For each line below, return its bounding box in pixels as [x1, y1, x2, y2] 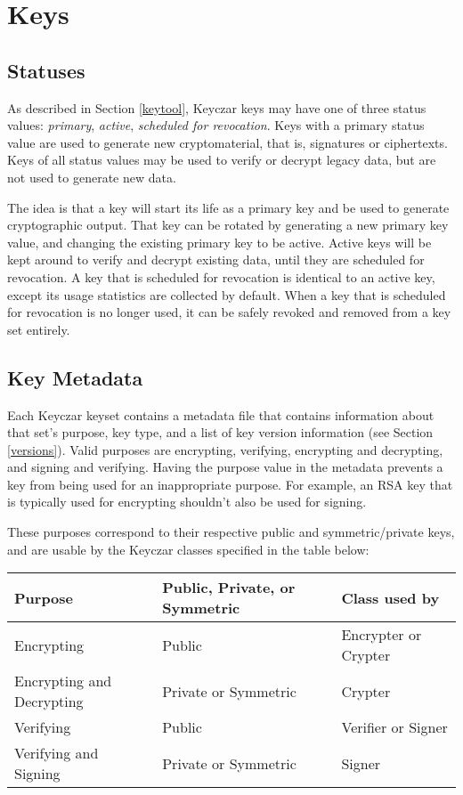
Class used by [341, 587, 440, 608]
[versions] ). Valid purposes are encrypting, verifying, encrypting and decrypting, [7, 440, 443, 458]
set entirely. [7, 320, 70, 338]
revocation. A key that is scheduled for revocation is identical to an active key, [7, 267, 435, 286]
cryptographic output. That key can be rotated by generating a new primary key [7, 215, 449, 234]
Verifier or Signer [341, 717, 448, 738]
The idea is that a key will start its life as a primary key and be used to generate [7, 198, 450, 216]
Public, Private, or [162, 577, 296, 598]
